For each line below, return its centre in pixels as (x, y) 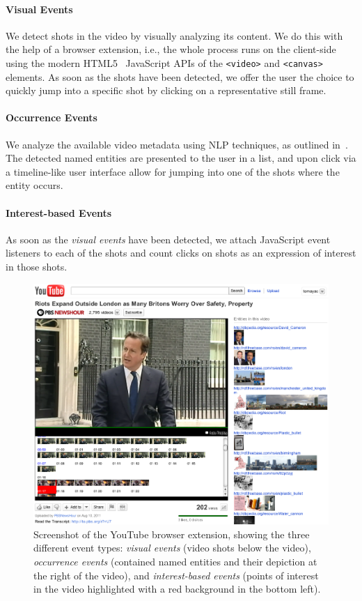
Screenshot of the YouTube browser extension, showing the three (172, 534)
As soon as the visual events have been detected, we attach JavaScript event (168, 239)
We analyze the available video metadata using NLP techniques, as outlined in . (177, 144)
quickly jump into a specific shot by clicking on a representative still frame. (166, 90)
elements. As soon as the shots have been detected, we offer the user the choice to (180, 76)
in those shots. (37, 266)
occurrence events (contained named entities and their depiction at (175, 561)
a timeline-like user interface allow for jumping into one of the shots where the (173, 171)
